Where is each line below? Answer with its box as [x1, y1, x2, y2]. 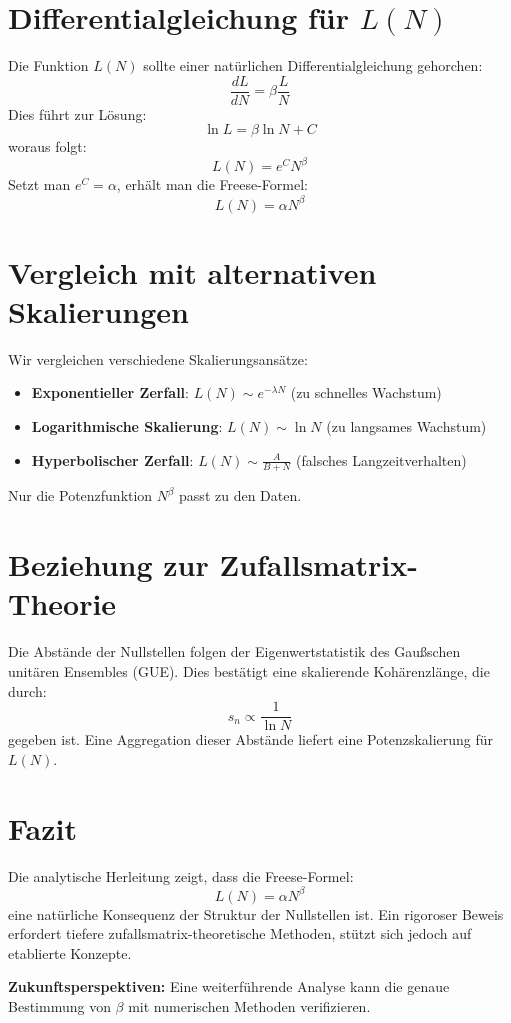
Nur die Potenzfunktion [8, 485, 153, 506]
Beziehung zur [8, 544, 209, 585]
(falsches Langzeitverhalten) [296, 449, 467, 470]
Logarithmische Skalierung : [31, 416, 223, 437]
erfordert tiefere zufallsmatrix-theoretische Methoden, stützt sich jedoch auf [8, 923, 472, 944]
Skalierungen [8, 290, 189, 331]
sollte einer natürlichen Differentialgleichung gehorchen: [143, 55, 483, 76]
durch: [8, 680, 47, 701]
